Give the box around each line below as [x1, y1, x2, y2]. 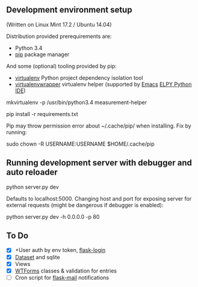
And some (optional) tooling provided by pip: [6, 62, 117, 69]
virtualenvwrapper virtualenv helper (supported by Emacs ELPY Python [14, 80, 192, 88]
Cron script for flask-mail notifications [14, 274, 110, 281]
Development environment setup [6, 5, 132, 15]
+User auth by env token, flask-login [14, 247, 106, 254]
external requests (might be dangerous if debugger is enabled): [6, 201, 164, 208]
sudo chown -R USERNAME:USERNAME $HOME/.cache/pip [6, 140, 155, 147]
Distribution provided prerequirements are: [6, 33, 112, 40]
